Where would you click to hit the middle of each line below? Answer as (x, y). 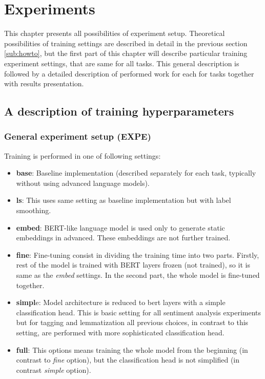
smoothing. (34, 210)
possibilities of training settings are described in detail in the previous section (126, 43)
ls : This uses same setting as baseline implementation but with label (124, 200)
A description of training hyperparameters (119, 111)
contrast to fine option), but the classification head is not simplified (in (128, 360)
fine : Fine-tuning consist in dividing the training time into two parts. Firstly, (138, 254)
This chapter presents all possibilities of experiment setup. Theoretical (115, 33)
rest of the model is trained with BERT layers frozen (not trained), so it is (133, 265)
